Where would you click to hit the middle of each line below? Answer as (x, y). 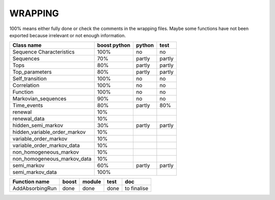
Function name (31, 182)
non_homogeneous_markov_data (52, 159)
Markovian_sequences (39, 99)
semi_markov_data (35, 172)
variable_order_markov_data (46, 146)
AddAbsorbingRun (35, 188)
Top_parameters (32, 72)
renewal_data (29, 119)
